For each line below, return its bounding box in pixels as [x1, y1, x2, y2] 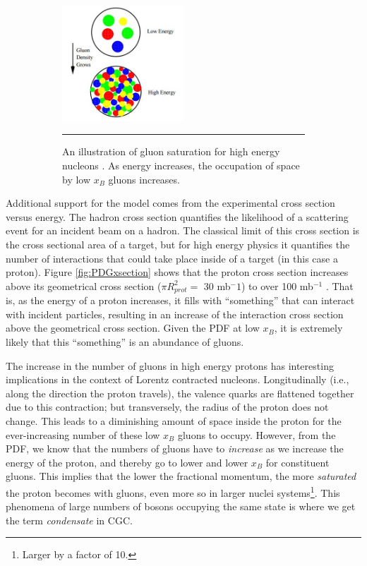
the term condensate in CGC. [6, 512, 133, 527]
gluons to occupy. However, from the [177, 427, 336, 442]
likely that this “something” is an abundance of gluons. [6, 334, 244, 349]
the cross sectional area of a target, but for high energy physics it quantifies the [6, 236, 350, 251]
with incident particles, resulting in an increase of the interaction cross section [6, 306, 344, 321]
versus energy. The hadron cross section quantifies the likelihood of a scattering [6, 209, 349, 224]
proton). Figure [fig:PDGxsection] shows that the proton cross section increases [6, 265, 349, 279]
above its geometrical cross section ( [6, 278, 162, 293]
